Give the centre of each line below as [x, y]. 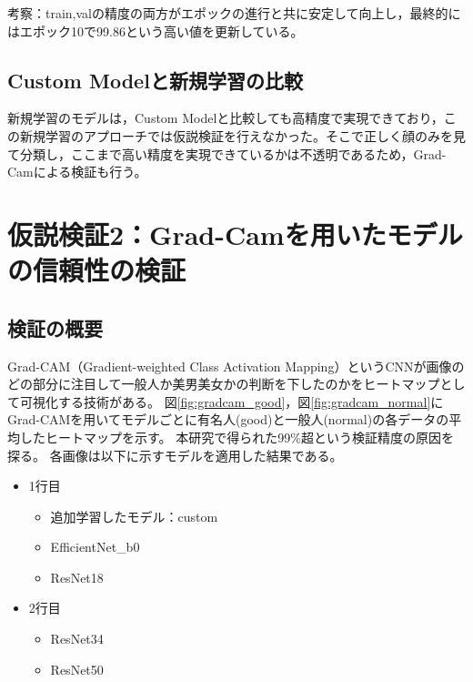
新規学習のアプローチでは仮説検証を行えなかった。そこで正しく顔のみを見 [242, 135]
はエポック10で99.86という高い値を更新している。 [156, 31]
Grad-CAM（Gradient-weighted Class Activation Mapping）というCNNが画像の [236, 366]
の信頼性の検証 [97, 270]
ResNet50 [77, 669]
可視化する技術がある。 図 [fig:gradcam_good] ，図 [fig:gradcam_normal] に [231, 401]
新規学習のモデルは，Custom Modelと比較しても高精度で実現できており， [226, 118]
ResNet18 [77, 577]
